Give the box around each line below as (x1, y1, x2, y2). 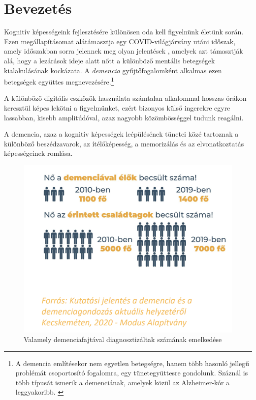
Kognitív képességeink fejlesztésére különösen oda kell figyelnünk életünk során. (4, 27, 244, 37)
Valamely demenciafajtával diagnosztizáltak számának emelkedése (24, 334, 222, 344)
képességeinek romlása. (4, 148, 73, 158)
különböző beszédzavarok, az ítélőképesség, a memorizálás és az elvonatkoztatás (4, 138, 244, 148)
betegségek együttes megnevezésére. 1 (4, 75, 114, 86)
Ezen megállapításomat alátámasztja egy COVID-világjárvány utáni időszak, (4, 36, 236, 46)
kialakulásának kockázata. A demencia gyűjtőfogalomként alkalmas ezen (4, 65, 222, 75)
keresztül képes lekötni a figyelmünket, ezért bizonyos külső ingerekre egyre (4, 102, 230, 113)
